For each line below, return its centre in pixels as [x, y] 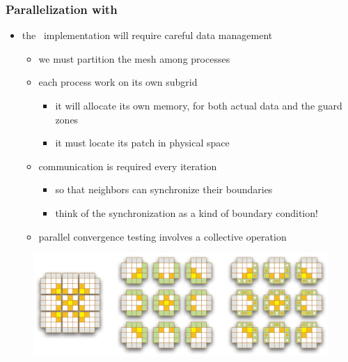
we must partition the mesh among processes [134, 58]
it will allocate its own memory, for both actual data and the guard [199, 105]
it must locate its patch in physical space [142, 143]
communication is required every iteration [128, 166]
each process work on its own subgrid [118, 82]
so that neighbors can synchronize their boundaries [164, 189]
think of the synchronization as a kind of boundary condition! [187, 212]
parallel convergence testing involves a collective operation [163, 236]
